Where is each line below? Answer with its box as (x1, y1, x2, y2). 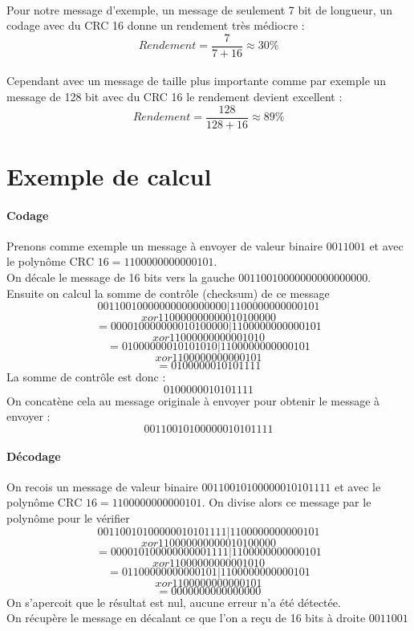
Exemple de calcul (6, 159, 212, 192)
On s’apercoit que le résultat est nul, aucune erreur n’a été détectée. (6, 593, 341, 610)
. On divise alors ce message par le (201, 494, 371, 511)
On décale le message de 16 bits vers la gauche (6, 269, 235, 286)
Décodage (6, 447, 61, 464)
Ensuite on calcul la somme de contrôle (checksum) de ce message (6, 284, 330, 301)
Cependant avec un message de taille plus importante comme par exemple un (6, 72, 387, 89)
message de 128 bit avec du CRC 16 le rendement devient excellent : (6, 88, 343, 105)
